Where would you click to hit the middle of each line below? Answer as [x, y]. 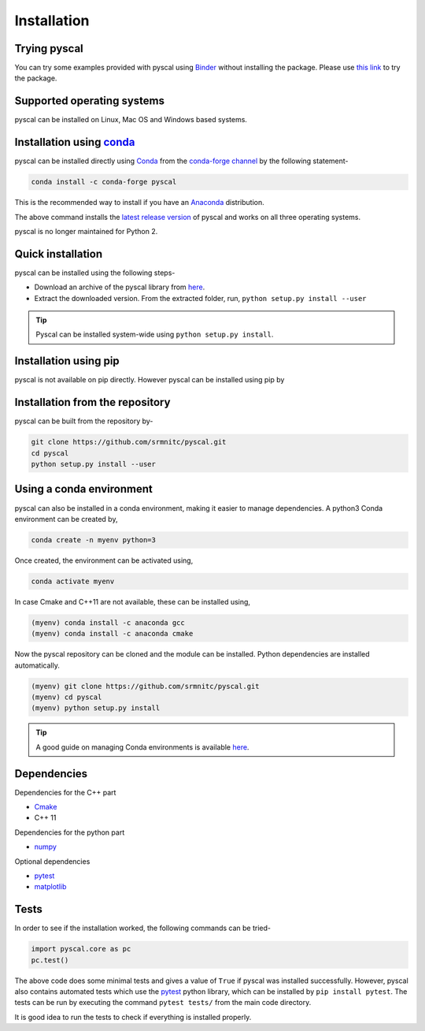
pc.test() [50, 960]
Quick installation [59, 253]
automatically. [37, 665]
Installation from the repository [92, 402]
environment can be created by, [66, 519]
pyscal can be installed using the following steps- [95, 273]
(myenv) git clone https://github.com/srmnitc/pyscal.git [145, 686]
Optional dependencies [52, 861]
